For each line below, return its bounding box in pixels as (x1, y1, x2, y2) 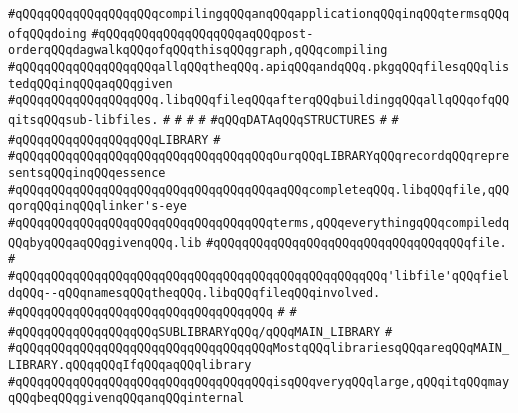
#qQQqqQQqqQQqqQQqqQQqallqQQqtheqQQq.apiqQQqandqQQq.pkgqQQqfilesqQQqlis (8, 59, 510, 74)
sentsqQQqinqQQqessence (8, 165, 166, 180)
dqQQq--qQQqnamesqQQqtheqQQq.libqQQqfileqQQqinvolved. (8, 285, 381, 300)
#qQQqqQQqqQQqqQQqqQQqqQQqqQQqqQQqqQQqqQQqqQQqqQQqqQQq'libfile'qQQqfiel (8, 268, 510, 283)
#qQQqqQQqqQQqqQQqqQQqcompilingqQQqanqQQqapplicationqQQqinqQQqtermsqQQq (8, 7, 510, 21)
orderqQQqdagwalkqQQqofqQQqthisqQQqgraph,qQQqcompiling (8, 43, 388, 58)
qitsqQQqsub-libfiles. (8, 112, 159, 127)
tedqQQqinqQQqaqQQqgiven (8, 76, 173, 91)
